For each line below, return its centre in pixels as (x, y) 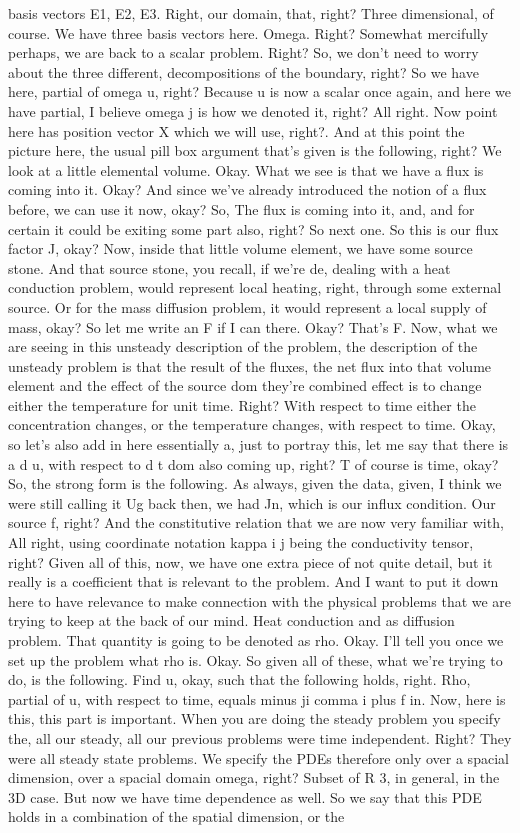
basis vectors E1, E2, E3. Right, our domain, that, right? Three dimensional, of (251, 13)
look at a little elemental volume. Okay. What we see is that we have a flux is (246, 169)
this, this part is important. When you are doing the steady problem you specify (254, 718)
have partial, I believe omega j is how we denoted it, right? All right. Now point (253, 110)
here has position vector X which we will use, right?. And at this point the (236, 130)
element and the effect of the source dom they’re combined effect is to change (245, 385)
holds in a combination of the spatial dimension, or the (176, 816)
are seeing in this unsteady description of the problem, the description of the (243, 346)
